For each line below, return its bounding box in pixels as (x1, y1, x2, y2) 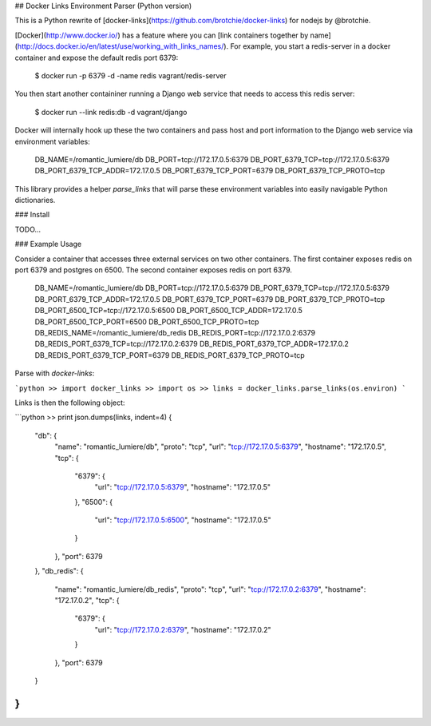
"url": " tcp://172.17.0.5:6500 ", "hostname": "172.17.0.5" (94, 515, 271, 525)
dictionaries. (14, 196, 56, 205)
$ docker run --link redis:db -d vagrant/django (34, 107, 188, 117)
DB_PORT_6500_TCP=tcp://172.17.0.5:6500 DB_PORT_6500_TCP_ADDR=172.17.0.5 (34, 306, 303, 315)
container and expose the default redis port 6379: (14, 53, 179, 62)
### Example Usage (14, 240, 82, 249)
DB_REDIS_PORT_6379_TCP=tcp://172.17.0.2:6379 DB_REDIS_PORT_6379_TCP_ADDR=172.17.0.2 (34, 339, 349, 349)
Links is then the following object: (14, 398, 125, 407)
